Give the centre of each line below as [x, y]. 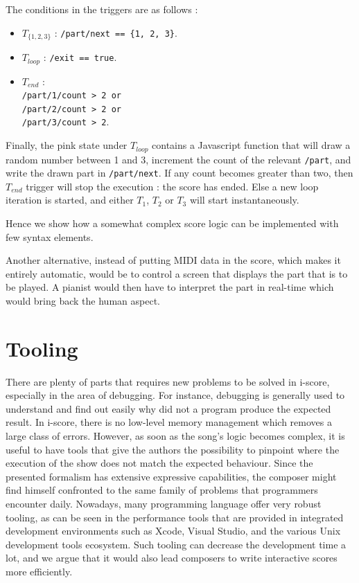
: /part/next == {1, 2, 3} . [116, 32]
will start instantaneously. [244, 200]
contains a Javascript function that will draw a [251, 145]
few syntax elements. [50, 236]
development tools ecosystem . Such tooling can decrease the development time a [176, 544]
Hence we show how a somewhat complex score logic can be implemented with [172, 223]
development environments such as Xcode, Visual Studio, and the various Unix [173, 531]
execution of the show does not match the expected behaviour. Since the [159, 463]
